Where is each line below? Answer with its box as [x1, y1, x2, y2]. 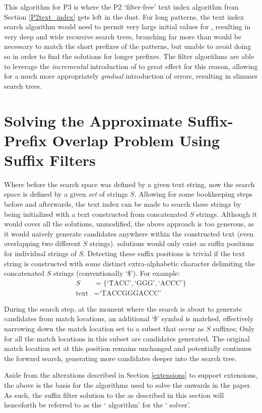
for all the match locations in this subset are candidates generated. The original [4, 333, 250, 343]
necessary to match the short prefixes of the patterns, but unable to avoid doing [4, 41, 251, 51]
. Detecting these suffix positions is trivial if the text [83, 248, 245, 258]
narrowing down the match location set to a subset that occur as [4, 323, 204, 334]
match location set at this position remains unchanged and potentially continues [4, 343, 252, 353]
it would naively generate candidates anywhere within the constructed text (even [4, 228, 254, 239]
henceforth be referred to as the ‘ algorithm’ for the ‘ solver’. [4, 399, 190, 410]
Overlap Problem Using [52, 130, 220, 150]
